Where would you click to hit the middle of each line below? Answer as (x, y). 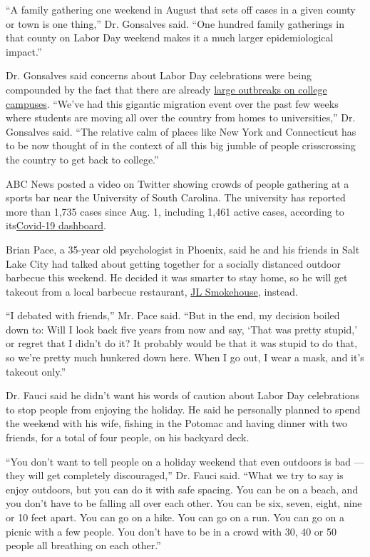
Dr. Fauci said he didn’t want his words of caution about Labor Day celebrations (183, 395)
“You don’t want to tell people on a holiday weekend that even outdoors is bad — (185, 461)
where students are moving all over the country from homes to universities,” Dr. (181, 117)
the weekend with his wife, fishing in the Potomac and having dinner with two (177, 423)
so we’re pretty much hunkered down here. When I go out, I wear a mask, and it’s (185, 357)
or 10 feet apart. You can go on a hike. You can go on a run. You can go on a (175, 517)
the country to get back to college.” (82, 159)
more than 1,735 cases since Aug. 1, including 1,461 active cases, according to (175, 211)
